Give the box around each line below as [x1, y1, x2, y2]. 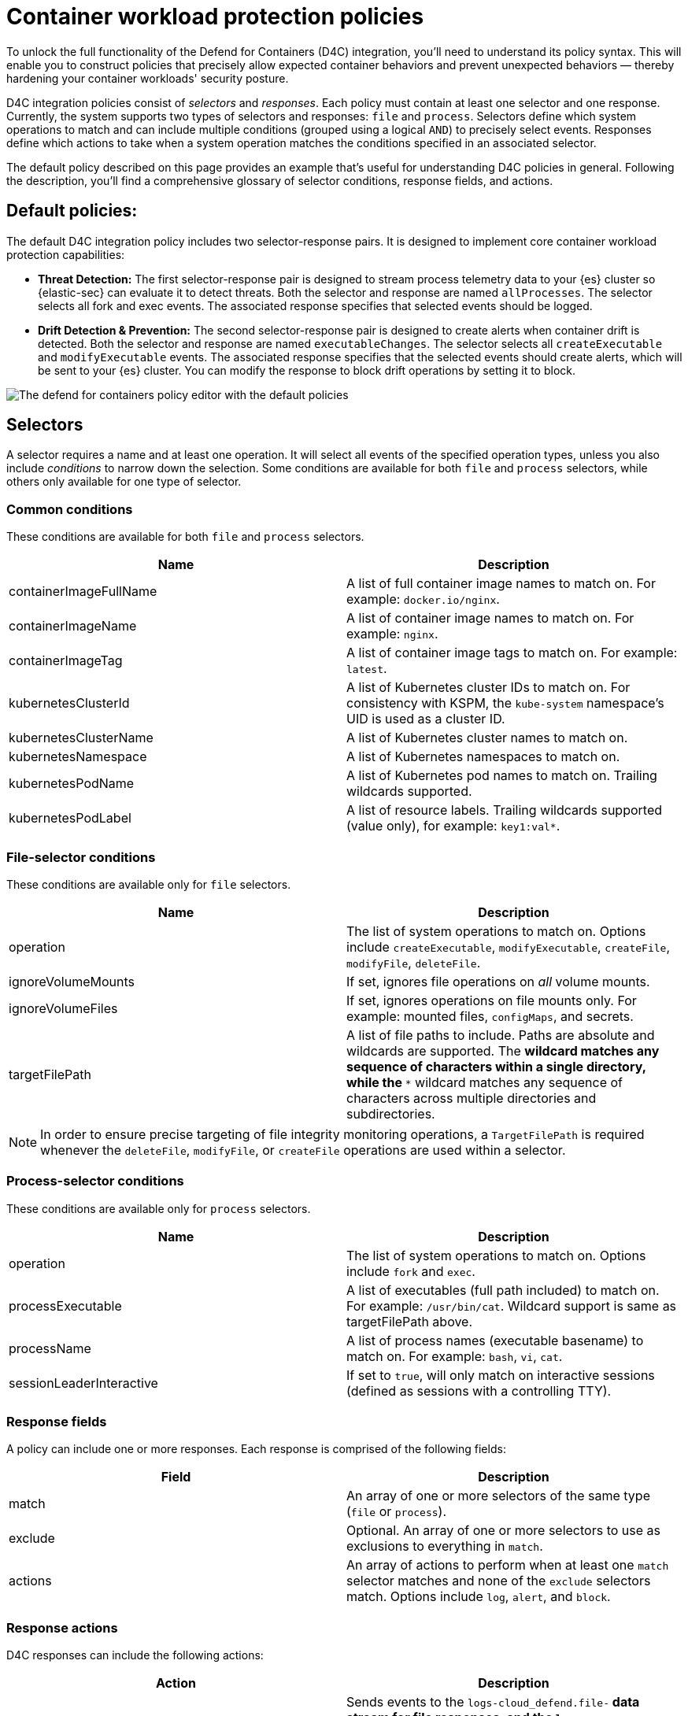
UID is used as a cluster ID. [346, 711, 505, 727]
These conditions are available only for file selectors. [6, 877, 291, 891]
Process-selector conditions [6, 1173, 184, 1189]
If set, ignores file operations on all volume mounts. [346, 973, 650, 989]
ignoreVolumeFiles [9, 1000, 118, 1016]
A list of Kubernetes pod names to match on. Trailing [346, 767, 657, 784]
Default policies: [6, 201, 138, 221]
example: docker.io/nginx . [346, 591, 500, 608]
